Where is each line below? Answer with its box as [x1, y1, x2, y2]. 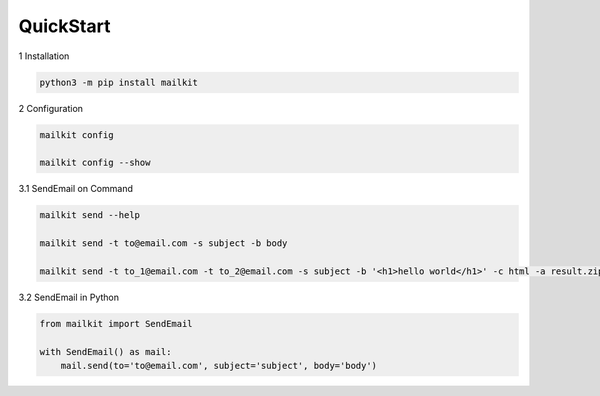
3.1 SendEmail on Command [18, 183, 134, 195]
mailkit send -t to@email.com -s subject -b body [39, 238, 288, 249]
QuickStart [18, 15, 111, 37]
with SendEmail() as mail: [39, 346, 172, 357]
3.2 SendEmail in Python [18, 291, 120, 303]
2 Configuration [18, 102, 84, 114]
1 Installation [18, 50, 70, 62]
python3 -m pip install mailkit [39, 76, 199, 88]
